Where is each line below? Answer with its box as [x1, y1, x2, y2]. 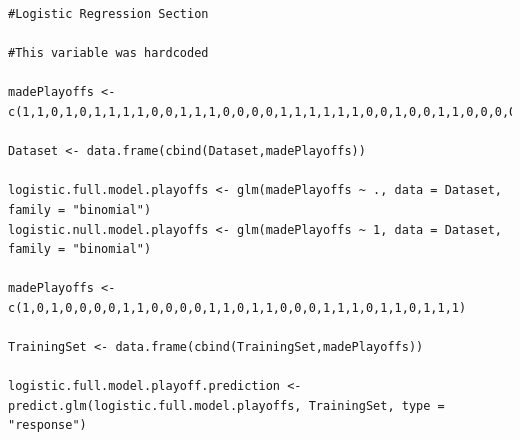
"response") [8, 418, 87, 433]
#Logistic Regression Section [8, 7, 209, 21]
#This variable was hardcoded [8, 46, 209, 61]
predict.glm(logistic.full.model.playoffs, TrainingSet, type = [8, 398, 445, 413]
